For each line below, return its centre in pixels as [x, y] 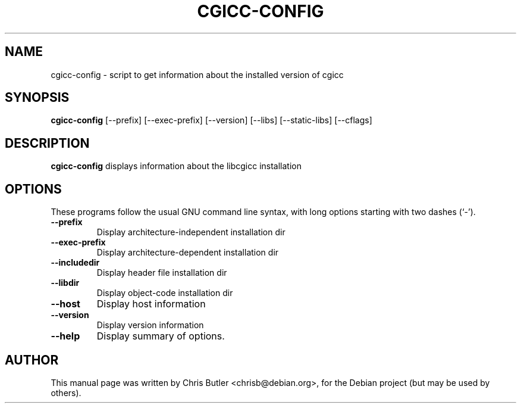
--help [65, 336]
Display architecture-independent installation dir [191, 232]
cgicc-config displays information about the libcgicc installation [176, 166]
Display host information [151, 304]
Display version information [150, 325]
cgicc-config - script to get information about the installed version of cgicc [197, 74]
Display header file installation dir [162, 273]
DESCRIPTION [47, 143]
